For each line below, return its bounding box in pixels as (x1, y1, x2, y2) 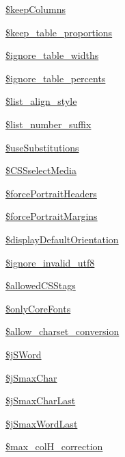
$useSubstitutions (5, 140, 79, 154)
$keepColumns (5, 2, 66, 16)
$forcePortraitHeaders (5, 186, 97, 200)
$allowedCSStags (5, 278, 76, 293)
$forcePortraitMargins (5, 209, 98, 223)
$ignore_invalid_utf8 (5, 255, 95, 269)
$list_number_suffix (5, 116, 92, 131)
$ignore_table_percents (5, 71, 106, 85)
